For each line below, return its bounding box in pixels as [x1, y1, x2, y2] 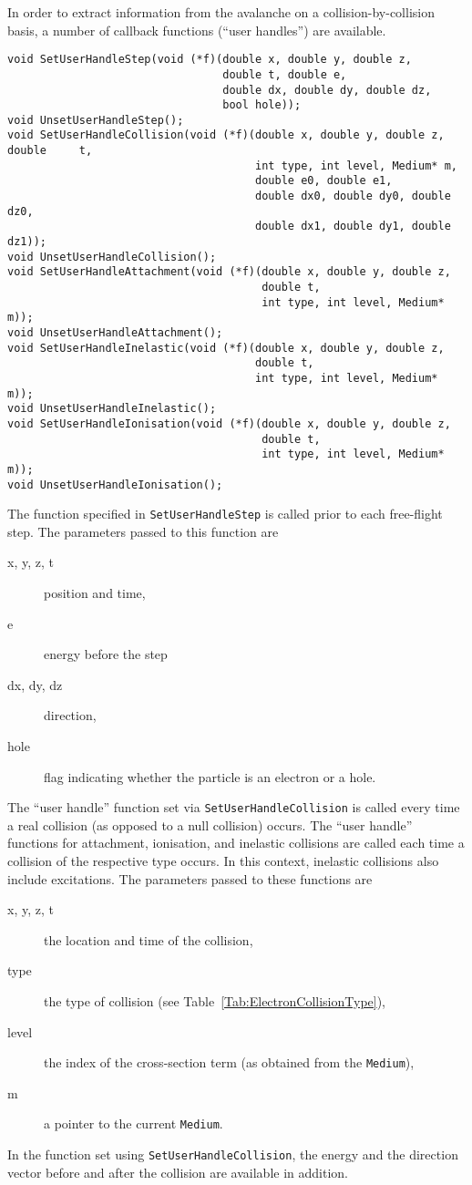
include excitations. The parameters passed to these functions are [7, 869, 373, 888]
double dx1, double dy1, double [255, 220, 451, 233]
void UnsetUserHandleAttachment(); [7, 326, 223, 339]
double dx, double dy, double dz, [222, 83, 432, 97]
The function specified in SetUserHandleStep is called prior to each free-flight [7, 504, 443, 523]
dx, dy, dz [7, 675, 63, 694]
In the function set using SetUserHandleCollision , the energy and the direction [7, 1145, 458, 1164]
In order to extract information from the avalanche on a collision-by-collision [7, 3, 435, 21]
